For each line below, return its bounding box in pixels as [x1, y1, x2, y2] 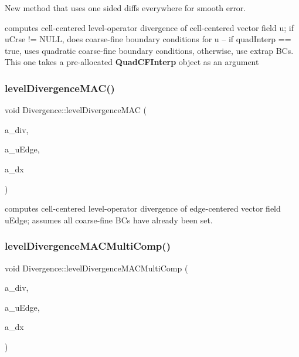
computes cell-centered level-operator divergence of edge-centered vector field [5, 202, 281, 215]
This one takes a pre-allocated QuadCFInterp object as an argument [5, 56, 259, 68]
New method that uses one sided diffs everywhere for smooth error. [5, 2, 246, 13]
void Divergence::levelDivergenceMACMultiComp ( [5, 261, 188, 274]
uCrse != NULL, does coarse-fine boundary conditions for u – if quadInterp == [5, 33, 291, 45]
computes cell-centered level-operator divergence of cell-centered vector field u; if [5, 21, 294, 33]
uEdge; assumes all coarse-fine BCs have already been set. [5, 213, 213, 226]
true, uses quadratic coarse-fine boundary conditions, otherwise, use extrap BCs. [5, 44, 294, 56]
